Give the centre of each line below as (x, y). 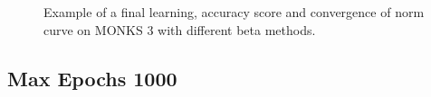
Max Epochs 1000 (92, 78)
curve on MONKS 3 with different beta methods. (180, 29)
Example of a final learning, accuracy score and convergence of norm (234, 12)
